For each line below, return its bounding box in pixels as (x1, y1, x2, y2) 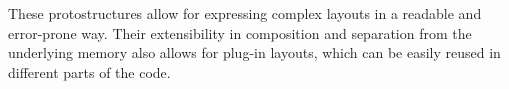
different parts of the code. (8, 61, 171, 82)
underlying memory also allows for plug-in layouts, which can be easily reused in (8, 42, 501, 63)
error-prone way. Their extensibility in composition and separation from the (8, 22, 472, 43)
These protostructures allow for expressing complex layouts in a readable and (8, 3, 482, 23)
